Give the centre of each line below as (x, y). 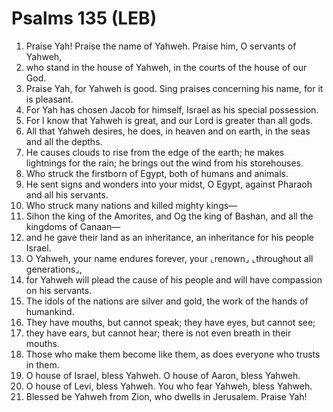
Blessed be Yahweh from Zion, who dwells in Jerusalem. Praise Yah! (166, 396)
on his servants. (59, 290)
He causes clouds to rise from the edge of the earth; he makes (155, 152)
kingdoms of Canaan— (73, 226)
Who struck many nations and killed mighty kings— (131, 205)
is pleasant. (49, 99)
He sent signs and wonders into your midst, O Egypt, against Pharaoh (169, 184)
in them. (42, 364)
